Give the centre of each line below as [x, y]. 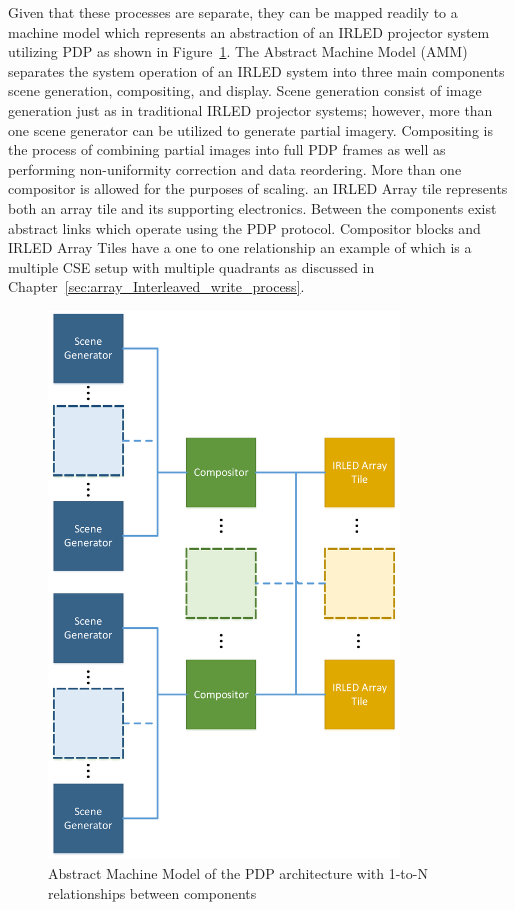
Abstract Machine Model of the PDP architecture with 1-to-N [238, 872]
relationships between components [152, 892]
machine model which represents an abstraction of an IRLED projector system [249, 31]
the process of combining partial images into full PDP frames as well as [227, 149]
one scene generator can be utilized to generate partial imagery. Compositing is [250, 129]
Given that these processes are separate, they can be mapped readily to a [233, 12]
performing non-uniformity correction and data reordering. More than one [235, 168]
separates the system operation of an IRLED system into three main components [256, 70]
